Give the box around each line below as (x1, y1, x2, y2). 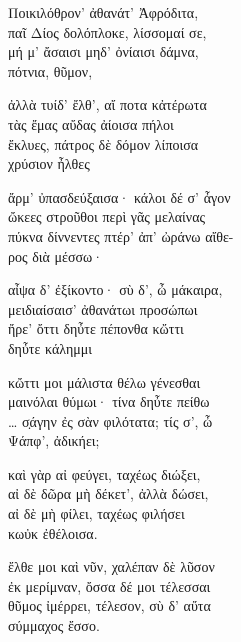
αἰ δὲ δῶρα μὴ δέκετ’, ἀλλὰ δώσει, (8, 483, 209, 504)
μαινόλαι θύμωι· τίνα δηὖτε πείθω (8, 391, 210, 412)
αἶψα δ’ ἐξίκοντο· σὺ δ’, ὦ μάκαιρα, (8, 279, 223, 300)
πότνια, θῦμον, (8, 60, 93, 81)
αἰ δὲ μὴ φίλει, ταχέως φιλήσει (8, 503, 185, 524)
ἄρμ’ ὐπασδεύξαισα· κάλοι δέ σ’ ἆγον (8, 186, 231, 207)
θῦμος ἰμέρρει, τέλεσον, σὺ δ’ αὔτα (8, 595, 211, 616)
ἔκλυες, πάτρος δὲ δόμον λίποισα (8, 133, 199, 154)
